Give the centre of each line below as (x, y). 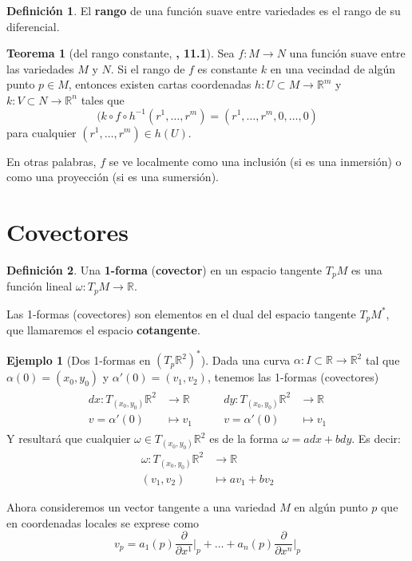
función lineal (40, 286)
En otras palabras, (51, 161)
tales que (103, 99)
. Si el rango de (148, 68)
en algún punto (331, 507)
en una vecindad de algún (333, 68)
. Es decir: (376, 439)
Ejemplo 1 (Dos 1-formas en (79, 360)
